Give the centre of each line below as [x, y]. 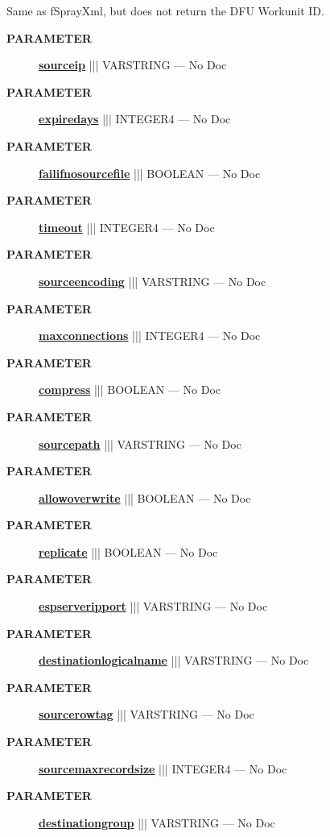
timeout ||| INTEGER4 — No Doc [127, 227]
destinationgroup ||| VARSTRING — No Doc [157, 822]
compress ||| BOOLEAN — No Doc [130, 389]
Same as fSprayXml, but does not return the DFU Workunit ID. [165, 10]
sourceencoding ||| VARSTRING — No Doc [153, 281]
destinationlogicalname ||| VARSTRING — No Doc [174, 660]
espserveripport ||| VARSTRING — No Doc [153, 606]
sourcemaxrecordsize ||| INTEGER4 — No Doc [163, 768]
